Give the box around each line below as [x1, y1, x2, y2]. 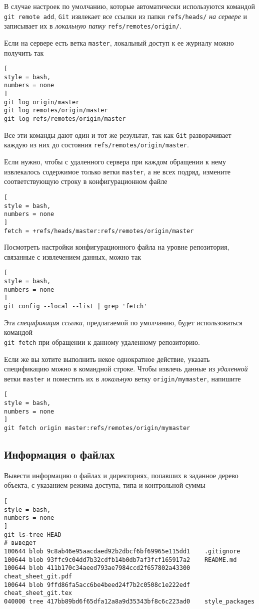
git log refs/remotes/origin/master [4, 115, 126, 123]
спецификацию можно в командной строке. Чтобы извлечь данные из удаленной [4, 363, 248, 374]
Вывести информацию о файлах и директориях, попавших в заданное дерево [4, 470, 238, 480]
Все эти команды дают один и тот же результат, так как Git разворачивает [4, 129, 231, 140]
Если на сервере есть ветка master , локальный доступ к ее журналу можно [4, 37, 234, 48]
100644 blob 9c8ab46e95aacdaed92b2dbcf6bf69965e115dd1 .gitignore [4, 547, 240, 555]
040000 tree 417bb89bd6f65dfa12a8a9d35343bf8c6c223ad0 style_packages [4, 597, 255, 605]
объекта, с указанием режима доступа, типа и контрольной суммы [4, 480, 205, 490]
